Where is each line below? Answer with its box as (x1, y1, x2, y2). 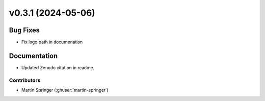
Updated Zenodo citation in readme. (21, 64, 95, 71)
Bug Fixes (9, 26, 40, 34)
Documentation (9, 51, 58, 60)
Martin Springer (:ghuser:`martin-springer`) (21, 87, 109, 93)
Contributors (9, 76, 41, 83)
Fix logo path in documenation (21, 39, 83, 45)
